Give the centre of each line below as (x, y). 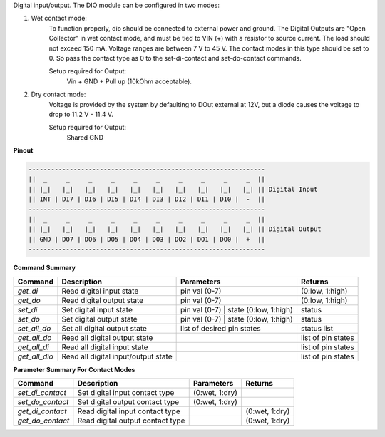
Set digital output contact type (128, 401)
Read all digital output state (107, 337)
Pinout (23, 150)
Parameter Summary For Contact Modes (74, 369)
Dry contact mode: (58, 94)
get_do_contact (43, 421)
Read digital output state (103, 300)
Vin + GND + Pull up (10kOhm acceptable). (129, 81)
